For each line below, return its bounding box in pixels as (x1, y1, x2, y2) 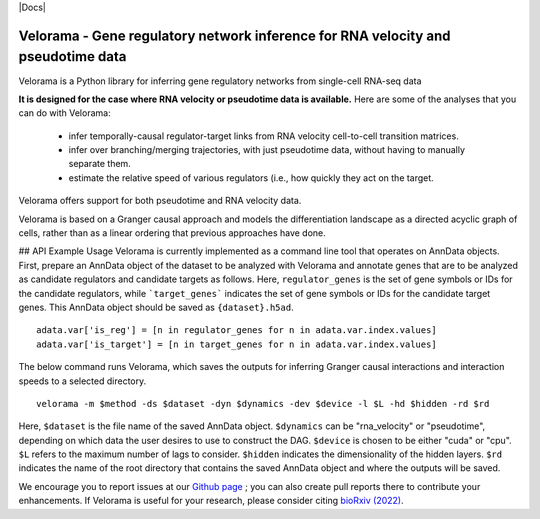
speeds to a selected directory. (18, 375, 147, 387)
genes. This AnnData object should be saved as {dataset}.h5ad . (18, 301, 294, 313)
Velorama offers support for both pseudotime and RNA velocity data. (18, 195, 302, 207)
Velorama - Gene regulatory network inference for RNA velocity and (18, 27, 451, 44)
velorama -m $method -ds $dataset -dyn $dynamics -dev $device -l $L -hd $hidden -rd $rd (36, 398, 490, 409)
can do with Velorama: (18, 107, 111, 119)
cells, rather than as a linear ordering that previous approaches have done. (18, 227, 327, 239)
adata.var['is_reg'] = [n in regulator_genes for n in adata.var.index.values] (36, 325, 437, 336)
